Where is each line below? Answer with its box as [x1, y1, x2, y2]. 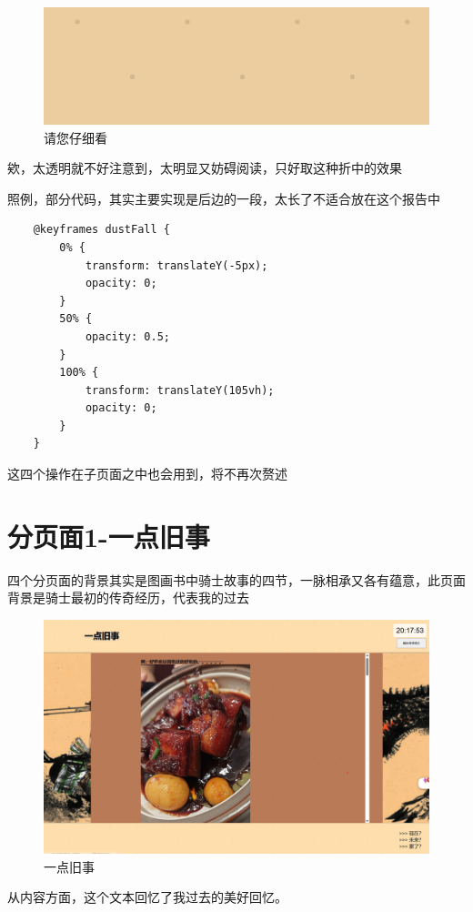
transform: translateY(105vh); [85, 383, 275, 397]
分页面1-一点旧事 [7, 517, 210, 554]
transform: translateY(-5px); [85, 258, 268, 272]
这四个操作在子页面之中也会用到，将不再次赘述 [7, 464, 287, 483]
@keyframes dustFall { [33, 223, 170, 237]
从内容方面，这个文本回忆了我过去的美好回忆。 [7, 887, 287, 907]
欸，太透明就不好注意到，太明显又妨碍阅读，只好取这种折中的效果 [7, 158, 402, 177]
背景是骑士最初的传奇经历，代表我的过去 [7, 588, 249, 607]
